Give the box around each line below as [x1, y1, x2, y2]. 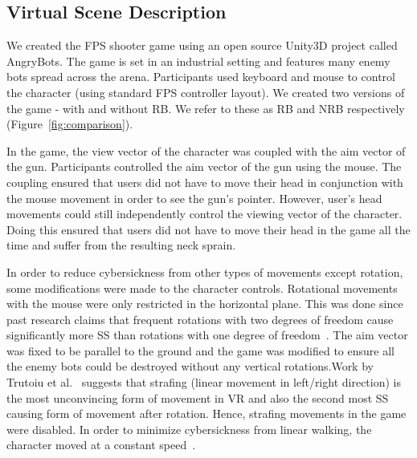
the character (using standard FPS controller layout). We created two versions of [6, 83, 405, 100]
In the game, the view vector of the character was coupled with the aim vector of [6, 142, 406, 159]
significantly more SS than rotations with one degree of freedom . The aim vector [6, 326, 408, 343]
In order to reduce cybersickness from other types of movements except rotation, [6, 263, 403, 280]
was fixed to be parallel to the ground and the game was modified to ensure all [6, 342, 395, 359]
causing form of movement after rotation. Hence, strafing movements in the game [6, 405, 407, 422]
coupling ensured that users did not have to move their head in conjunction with [6, 173, 403, 190]
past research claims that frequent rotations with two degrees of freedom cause [6, 310, 394, 327]
